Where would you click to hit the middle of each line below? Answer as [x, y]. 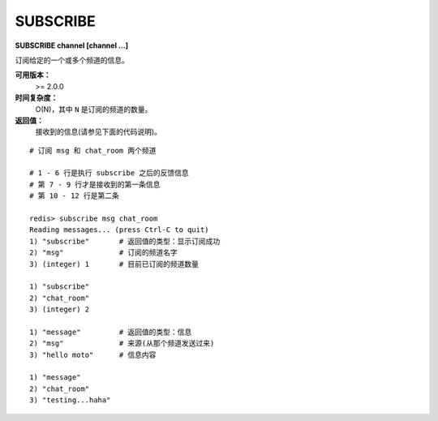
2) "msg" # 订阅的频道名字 [103, 253]
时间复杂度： [36, 98]
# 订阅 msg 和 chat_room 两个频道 [93, 150]
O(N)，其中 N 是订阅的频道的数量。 [94, 109]
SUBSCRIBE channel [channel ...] [72, 45]
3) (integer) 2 [60, 309]
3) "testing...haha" [70, 400]
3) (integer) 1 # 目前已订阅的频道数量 [114, 264]
